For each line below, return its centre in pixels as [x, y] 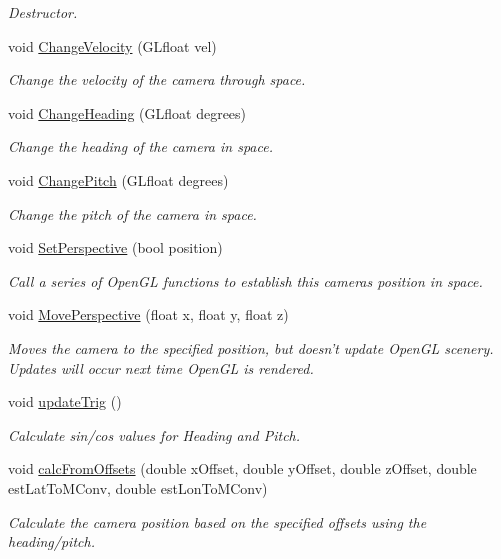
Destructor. [43, 12]
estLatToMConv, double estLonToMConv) [138, 487]
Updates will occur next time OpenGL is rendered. [161, 367]
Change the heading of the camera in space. [140, 146]
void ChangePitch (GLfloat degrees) [118, 179]
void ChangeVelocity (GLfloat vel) [112, 45]
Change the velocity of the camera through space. [157, 79]
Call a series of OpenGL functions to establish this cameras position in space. [245, 280]
